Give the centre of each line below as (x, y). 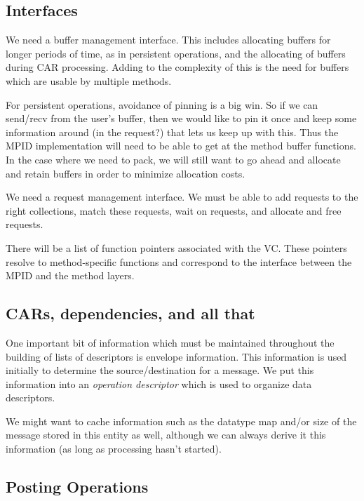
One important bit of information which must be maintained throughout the (170, 342)
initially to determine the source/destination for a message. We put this (160, 370)
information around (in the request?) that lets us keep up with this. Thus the (172, 132)
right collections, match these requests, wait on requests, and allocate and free (174, 210)
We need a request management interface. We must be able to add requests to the (182, 197)
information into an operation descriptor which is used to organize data (159, 383)
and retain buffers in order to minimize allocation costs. (126, 173)
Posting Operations (77, 487)
